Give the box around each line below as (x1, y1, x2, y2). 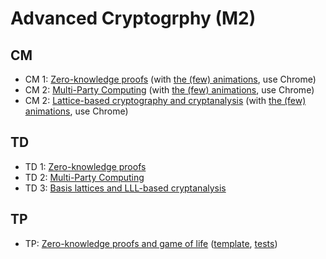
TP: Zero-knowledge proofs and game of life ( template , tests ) (24, 237, 278, 249)
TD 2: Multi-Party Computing (24, 171, 145, 183)
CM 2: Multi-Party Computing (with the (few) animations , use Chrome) (24, 84, 315, 96)
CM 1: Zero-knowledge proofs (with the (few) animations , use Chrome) (24, 73, 317, 85)
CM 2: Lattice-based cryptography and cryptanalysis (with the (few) (24, 95, 307, 106)
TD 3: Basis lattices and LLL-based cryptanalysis (24, 182, 227, 194)
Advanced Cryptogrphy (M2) (10, 7, 257, 30)
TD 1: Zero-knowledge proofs (24, 160, 147, 172)
